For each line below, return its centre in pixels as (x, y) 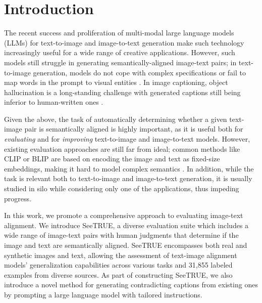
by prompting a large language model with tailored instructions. (103, 294)
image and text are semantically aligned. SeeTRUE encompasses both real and (126, 245)
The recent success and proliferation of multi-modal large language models (119, 33)
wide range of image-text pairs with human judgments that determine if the (121, 235)
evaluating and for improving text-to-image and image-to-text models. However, (127, 139)
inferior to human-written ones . (54, 102)
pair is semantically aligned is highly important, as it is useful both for (134, 129)
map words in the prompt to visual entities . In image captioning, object (116, 82)
